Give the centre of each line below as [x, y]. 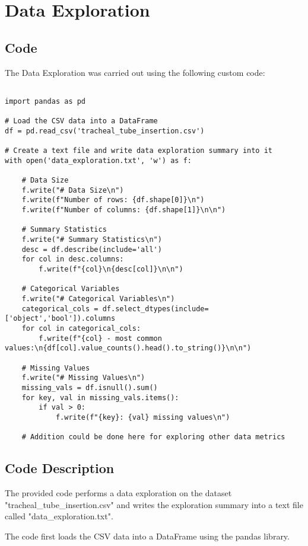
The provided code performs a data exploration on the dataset [118, 493]
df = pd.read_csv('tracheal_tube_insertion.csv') [105, 131]
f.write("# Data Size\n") [73, 190]
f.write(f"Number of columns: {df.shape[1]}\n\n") [124, 210]
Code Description [60, 468]
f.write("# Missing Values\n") [83, 378]
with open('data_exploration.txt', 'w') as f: [98, 160]
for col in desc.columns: [73, 259]
